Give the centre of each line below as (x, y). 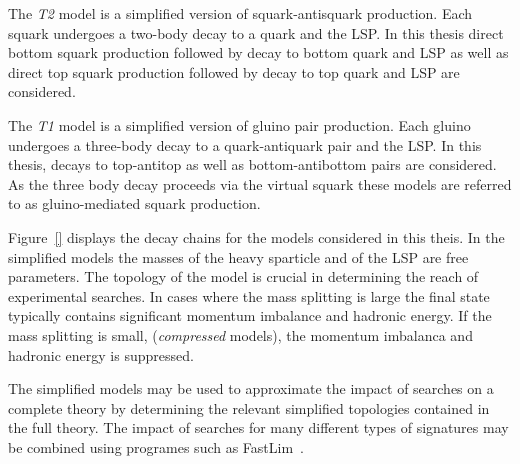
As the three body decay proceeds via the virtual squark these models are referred (260, 183)
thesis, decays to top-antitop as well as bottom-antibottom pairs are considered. (252, 164)
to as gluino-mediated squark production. (134, 203)
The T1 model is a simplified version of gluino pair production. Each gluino (239, 124)
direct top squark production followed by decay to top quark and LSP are (234, 71)
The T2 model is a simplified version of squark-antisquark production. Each (240, 13)
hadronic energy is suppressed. (101, 354)
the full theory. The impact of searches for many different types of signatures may (258, 427)
